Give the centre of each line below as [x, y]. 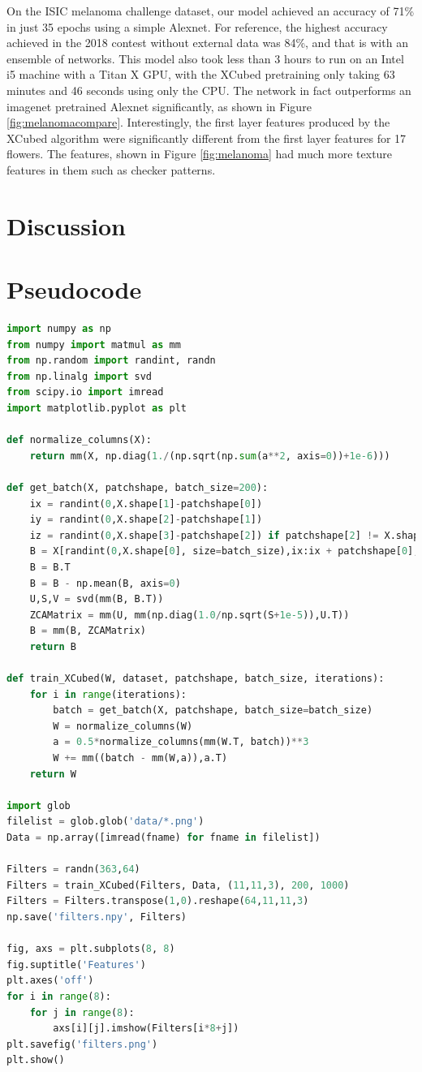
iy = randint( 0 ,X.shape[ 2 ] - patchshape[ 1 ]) [146, 520]
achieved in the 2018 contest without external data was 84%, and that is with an [207, 43]
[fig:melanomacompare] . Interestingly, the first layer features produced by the [198, 122]
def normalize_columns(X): [79, 440]
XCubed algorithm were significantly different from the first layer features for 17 [207, 138]
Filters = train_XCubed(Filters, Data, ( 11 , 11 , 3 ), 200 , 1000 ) [178, 885]
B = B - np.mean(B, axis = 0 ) [105, 583]
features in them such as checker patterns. [111, 169]
